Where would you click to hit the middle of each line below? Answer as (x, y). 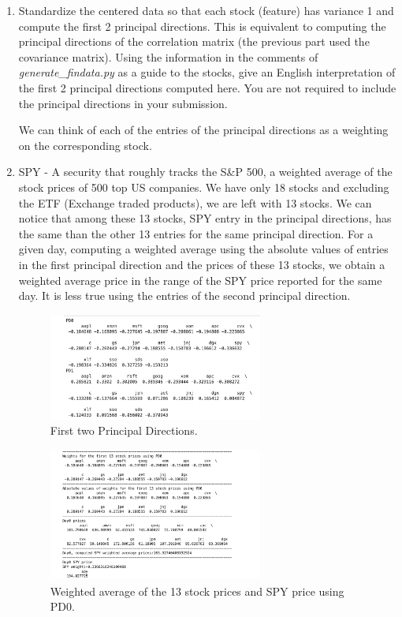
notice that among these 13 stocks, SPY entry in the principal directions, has (205, 218)
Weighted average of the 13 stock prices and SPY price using (197, 591)
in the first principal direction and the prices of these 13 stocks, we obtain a (202, 264)
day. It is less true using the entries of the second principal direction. (184, 295)
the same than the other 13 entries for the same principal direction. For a (196, 233)
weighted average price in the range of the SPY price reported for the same (200, 280)
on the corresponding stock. (85, 145)
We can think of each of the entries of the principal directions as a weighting (203, 130)
